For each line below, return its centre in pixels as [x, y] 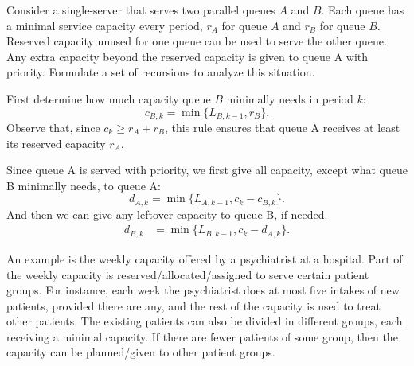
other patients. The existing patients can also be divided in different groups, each [205, 321]
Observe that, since [53, 128]
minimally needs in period [290, 98]
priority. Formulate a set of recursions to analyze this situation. [161, 72]
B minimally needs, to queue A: [84, 185]
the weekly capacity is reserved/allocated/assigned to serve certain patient [188, 274]
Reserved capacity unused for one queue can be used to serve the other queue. [197, 41]
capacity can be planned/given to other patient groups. [141, 352]
